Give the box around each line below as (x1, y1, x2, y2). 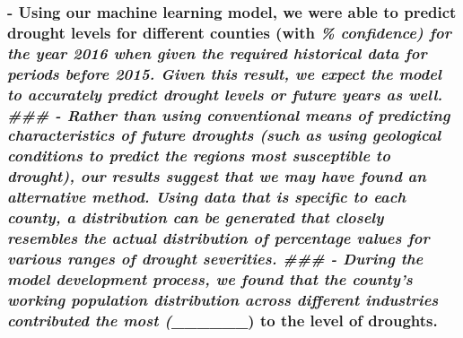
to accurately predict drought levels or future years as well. (7, 82, 443, 105)
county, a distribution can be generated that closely (7, 206, 384, 229)
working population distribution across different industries (7, 288, 439, 310)
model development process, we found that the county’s (7, 267, 413, 290)
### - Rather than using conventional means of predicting (7, 103, 450, 126)
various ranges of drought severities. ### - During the (7, 247, 424, 269)
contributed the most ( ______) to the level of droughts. (7, 308, 438, 331)
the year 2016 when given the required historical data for (7, 41, 427, 64)
